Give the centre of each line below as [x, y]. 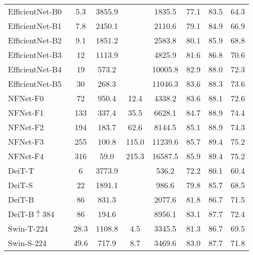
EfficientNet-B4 [35, 69]
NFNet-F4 [26, 156]
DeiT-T [21, 170]
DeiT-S [20, 185]
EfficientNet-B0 [35, 11]
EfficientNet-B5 [35, 84]
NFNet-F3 [26, 141]
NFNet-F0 [26, 98]
